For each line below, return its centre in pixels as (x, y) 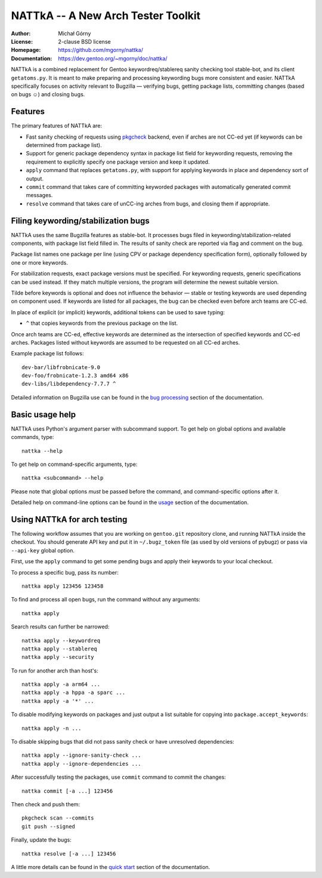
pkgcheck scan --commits (58, 818)
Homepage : (26, 50)
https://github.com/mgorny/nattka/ (100, 50)
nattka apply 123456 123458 (63, 586)
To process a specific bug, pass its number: (65, 572)
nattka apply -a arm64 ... (61, 684)
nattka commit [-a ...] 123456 (67, 791)
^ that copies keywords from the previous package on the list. (102, 323)
